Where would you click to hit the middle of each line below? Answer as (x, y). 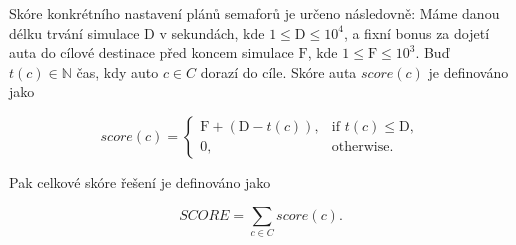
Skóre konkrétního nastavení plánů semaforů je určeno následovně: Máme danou (254, 13)
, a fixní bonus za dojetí (416, 32)
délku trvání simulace (74, 32)
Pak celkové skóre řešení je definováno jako (140, 181)
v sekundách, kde (212, 32)
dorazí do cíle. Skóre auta (278, 71)
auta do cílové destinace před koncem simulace (151, 52)
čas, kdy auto (117, 71)
